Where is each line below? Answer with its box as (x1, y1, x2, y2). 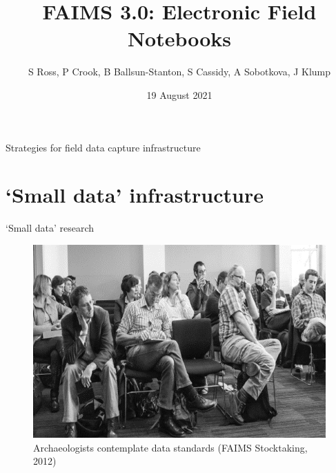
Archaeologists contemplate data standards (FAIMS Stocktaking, (33, 440, 308, 454)
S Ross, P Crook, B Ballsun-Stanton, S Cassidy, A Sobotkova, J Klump (28, 64, 331, 79)
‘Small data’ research (6, 221, 95, 235)
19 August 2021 (146, 87, 213, 102)
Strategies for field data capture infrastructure (6, 140, 201, 154)
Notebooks (127, 24, 232, 53)
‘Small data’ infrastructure (6, 180, 264, 209)
